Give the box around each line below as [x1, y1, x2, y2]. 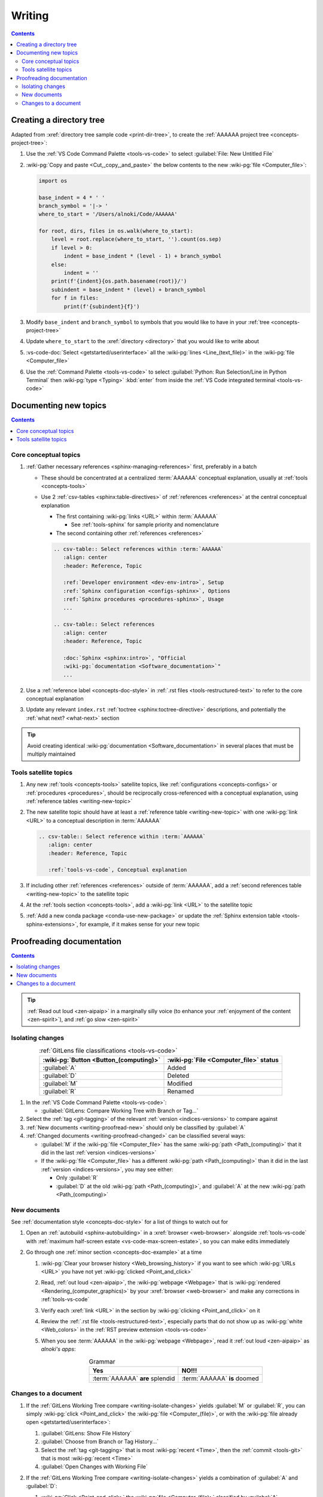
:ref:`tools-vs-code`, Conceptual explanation [48, 866, 187, 874]
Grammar [89, 1357, 115, 1365]
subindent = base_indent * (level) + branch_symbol [51, 286, 206, 293]
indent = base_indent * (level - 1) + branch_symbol [63, 253, 222, 260]
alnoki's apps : [41, 1346, 76, 1353]
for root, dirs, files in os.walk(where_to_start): [38, 228, 194, 235]
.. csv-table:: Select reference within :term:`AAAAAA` [38, 833, 206, 840]
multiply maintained [27, 750, 76, 757]
